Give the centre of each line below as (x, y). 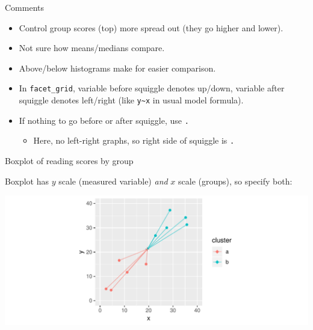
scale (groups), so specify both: (235, 181)
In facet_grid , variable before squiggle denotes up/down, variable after (152, 88)
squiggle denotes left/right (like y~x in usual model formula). (131, 100)
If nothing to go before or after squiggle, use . (104, 120)
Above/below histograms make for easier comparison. (117, 68)
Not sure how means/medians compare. (92, 48)
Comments (25, 7)
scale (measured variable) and (113, 181)
